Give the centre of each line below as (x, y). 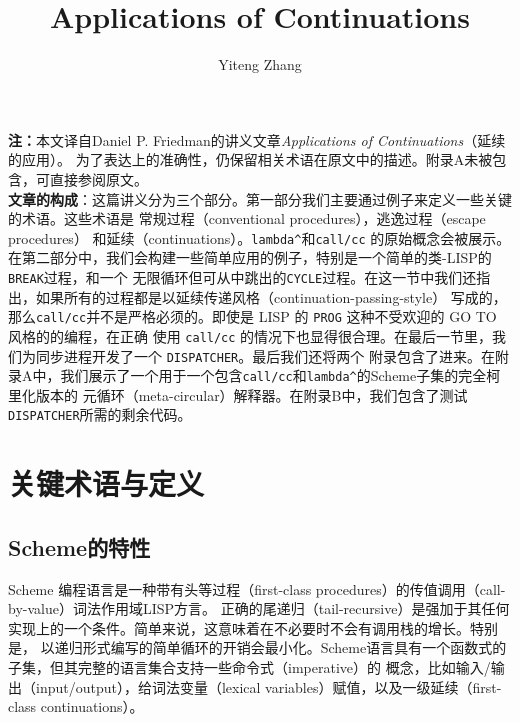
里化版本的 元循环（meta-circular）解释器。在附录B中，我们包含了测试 (238, 394)
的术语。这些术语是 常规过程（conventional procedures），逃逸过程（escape (247, 218)
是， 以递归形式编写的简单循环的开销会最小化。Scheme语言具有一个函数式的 (257, 647)
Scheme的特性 (79, 546)
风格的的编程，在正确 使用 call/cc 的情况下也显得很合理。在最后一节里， (250, 335)
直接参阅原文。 (98, 178)
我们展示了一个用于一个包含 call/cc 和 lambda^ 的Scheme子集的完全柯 (280, 375)
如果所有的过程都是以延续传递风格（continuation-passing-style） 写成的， (271, 296)
